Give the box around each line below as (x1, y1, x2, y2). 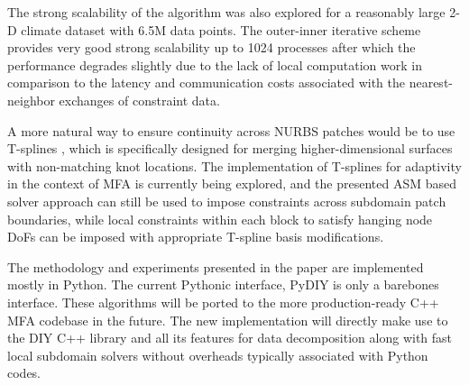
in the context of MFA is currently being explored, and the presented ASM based (7, 174, 456, 193)
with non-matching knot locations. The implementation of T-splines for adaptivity (7, 156, 462, 175)
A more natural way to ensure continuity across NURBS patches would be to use (7, 121, 455, 140)
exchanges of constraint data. (59, 90, 220, 109)
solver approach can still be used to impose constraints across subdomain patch (7, 191, 446, 210)
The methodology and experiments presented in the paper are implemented (7, 257, 424, 276)
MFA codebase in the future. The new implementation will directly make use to (7, 310, 448, 329)
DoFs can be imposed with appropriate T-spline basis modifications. (7, 227, 384, 246)
